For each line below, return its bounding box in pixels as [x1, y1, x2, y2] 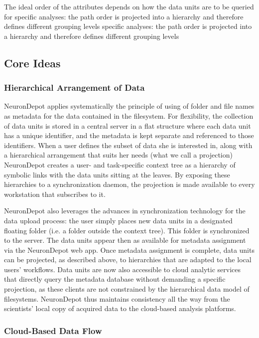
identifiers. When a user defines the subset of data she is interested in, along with [4, 140, 253, 150]
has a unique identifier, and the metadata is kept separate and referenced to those [4, 130, 254, 141]
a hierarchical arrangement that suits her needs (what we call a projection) [4, 150, 233, 160]
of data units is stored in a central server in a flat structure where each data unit [4, 120, 251, 131]
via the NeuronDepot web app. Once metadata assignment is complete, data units [4, 244, 255, 255]
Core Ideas [4, 55, 61, 70]
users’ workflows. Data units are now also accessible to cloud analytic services [4, 264, 241, 274]
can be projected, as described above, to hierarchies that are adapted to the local [4, 254, 252, 265]
